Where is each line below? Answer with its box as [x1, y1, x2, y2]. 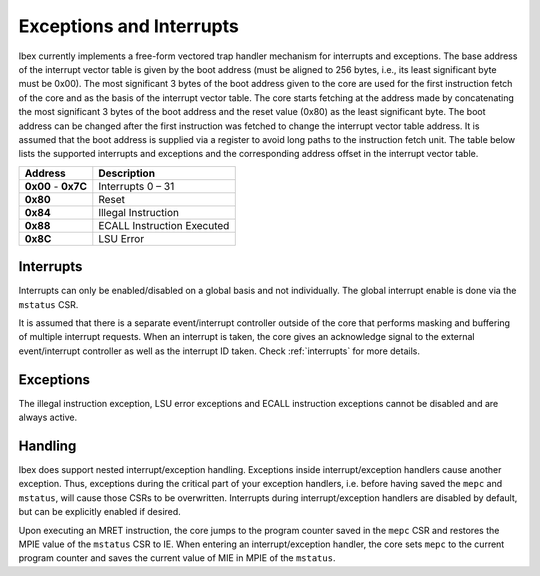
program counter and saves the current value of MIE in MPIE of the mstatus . [18, 552, 336, 564]
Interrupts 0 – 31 [98, 179, 175, 193]
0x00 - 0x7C [24, 179, 87, 193]
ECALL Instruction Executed [98, 218, 230, 232]
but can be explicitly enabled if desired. [18, 506, 182, 518]
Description [98, 166, 155, 180]
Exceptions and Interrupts [18, 15, 239, 37]
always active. [18, 411, 78, 424]
